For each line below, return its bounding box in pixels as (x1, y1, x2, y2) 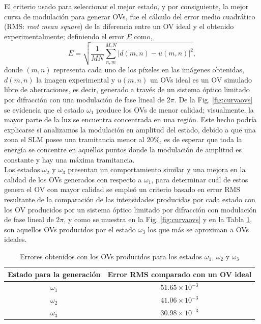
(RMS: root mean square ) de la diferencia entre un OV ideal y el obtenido (4, 21, 234, 32)
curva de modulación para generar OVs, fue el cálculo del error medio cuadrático (4, 11, 255, 21)
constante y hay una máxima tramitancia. (4, 154, 135, 165)
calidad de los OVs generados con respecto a (4, 174, 142, 184)
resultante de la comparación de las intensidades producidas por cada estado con (4, 194, 255, 204)
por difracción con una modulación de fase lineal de (4, 94, 165, 105)
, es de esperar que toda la (160, 134, 242, 145)
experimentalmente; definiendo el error (4, 31, 124, 41)
